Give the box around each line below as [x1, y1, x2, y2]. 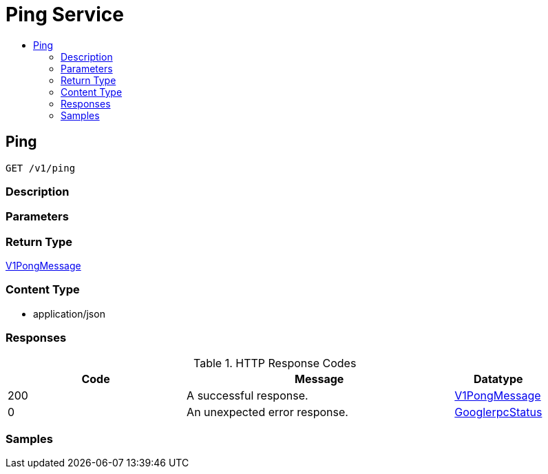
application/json [33, 307, 105, 320]
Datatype [474, 371, 523, 386]
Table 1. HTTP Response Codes [193, 355, 357, 370]
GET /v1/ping [6, 162, 76, 174]
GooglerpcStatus [454, 404, 542, 419]
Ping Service [6, 3, 124, 26]
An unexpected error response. [187, 404, 348, 419]
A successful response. [187, 388, 308, 402]
